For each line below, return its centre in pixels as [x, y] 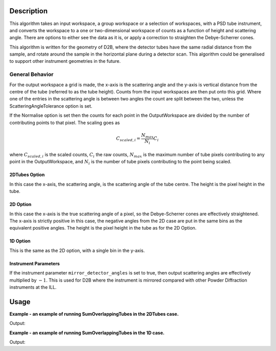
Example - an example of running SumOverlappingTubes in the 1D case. [87, 333]
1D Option [20, 241]
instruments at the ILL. [33, 287]
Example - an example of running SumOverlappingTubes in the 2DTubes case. [94, 314]
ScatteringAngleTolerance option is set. [51, 106]
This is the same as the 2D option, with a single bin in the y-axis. [77, 250]
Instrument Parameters [34, 263]
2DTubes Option [27, 175]
